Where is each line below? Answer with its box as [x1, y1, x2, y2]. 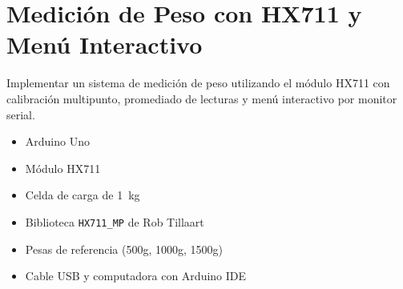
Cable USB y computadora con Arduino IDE [25, 267, 247, 284]
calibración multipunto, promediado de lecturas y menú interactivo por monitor [6, 90, 397, 106]
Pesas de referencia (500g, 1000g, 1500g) [25, 240, 223, 257]
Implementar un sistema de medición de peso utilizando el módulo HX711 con [6, 74, 390, 91]
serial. [6, 106, 35, 122]
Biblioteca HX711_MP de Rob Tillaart [25, 213, 204, 230]
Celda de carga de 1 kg [25, 187, 140, 203]
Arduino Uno [25, 133, 90, 150]
